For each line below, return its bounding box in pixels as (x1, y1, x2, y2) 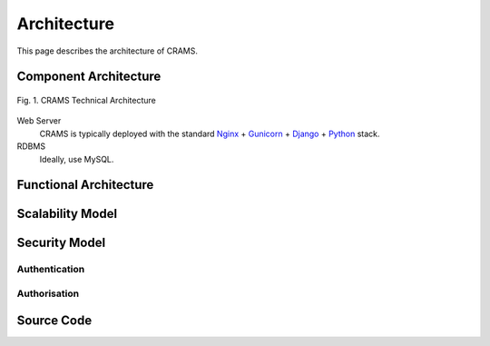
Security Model (16, 235, 106, 251)
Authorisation (16, 287, 80, 300)
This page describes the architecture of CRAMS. (16, 45, 199, 56)
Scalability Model (16, 206, 118, 222)
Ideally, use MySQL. (39, 153, 114, 164)
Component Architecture (16, 69, 162, 84)
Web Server (16, 115, 62, 126)
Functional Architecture (16, 177, 154, 193)
